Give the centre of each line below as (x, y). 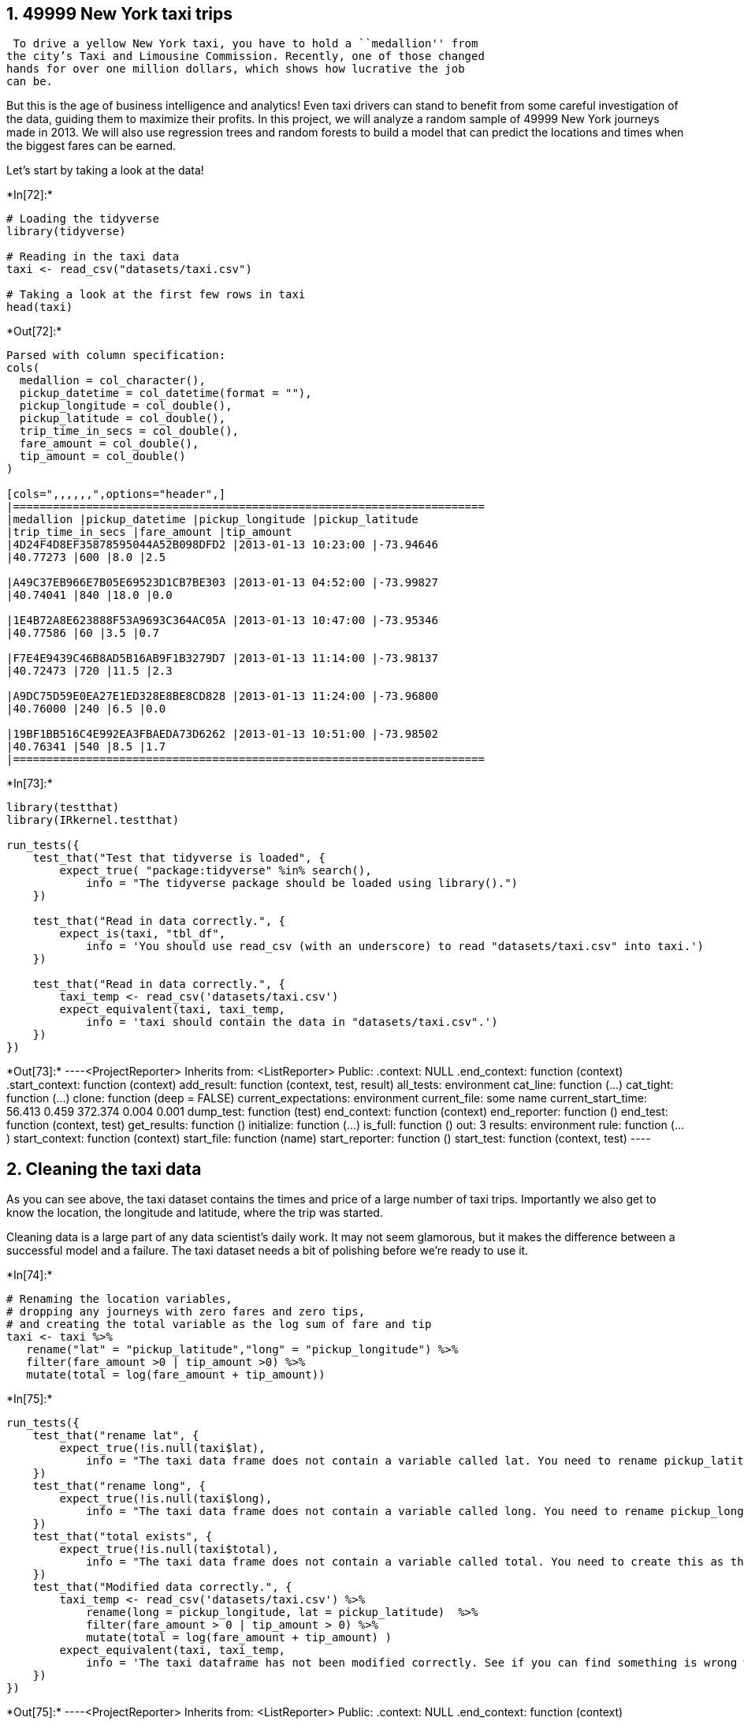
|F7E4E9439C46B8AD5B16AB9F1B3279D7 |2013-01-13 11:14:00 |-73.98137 (222, 658)
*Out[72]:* (34, 331)
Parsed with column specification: (116, 355)
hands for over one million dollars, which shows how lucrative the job (236, 69)
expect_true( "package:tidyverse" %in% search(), (216, 871)
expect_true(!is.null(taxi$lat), (162, 1448)
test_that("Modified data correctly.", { (162, 1587)
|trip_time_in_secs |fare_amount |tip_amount (149, 532)
